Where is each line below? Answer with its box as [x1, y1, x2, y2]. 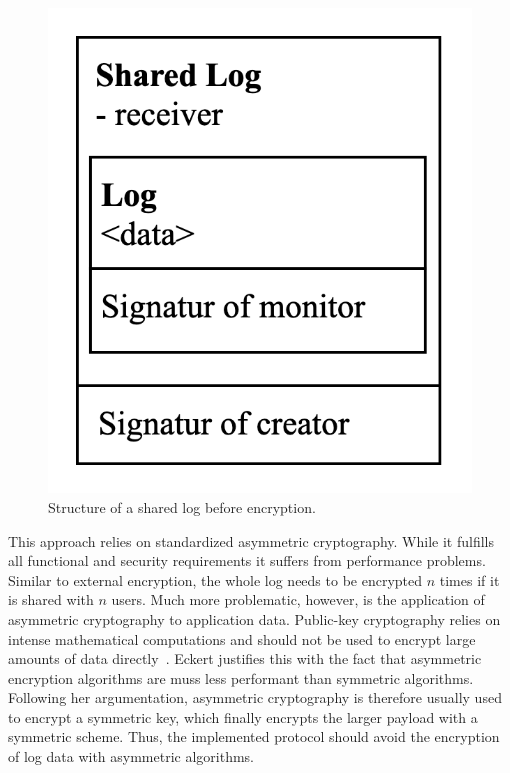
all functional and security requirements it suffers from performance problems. [8, 550, 486, 571]
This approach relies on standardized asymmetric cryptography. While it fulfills [8, 530, 494, 551]
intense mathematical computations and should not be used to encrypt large [8, 628, 476, 649]
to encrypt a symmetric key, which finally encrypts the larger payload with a [8, 706, 478, 727]
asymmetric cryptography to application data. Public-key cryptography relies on [8, 608, 501, 629]
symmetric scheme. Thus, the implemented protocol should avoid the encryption [8, 726, 500, 747]
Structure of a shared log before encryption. [48, 496, 316, 517]
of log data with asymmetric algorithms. [8, 746, 255, 767]
